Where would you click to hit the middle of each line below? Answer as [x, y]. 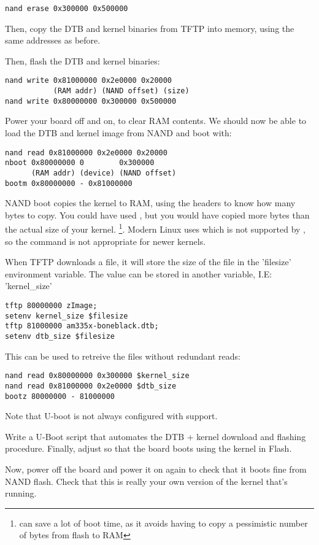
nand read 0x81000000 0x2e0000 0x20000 [86, 153]
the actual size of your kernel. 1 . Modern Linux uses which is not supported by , [155, 228]
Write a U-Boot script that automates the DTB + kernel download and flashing [156, 436]
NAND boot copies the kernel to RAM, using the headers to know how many [150, 203]
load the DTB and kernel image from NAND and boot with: [118, 133]
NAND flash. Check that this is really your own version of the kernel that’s [146, 481]
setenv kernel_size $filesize [67, 316]
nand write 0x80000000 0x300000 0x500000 [91, 101]
